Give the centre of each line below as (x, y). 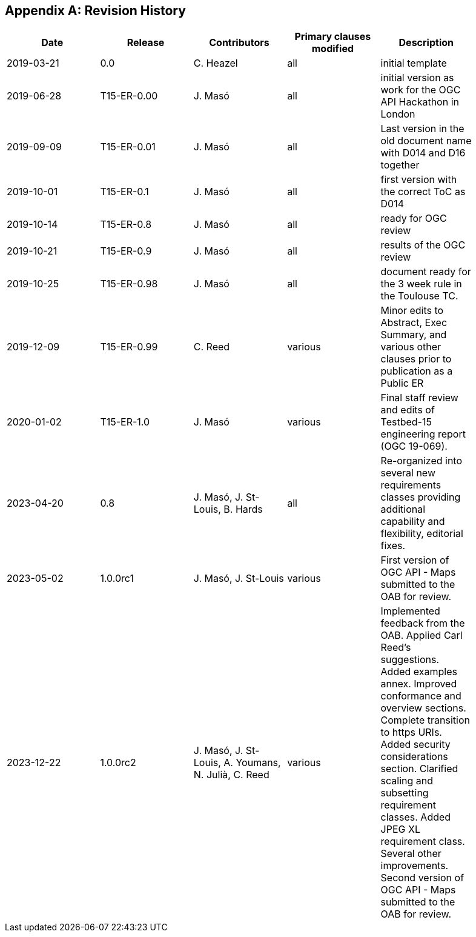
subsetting (405, 793)
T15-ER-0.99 (129, 347)
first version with (419, 180)
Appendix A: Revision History (95, 11)
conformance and (421, 696)
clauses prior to (416, 359)
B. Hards (243, 509)
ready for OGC (414, 218)
